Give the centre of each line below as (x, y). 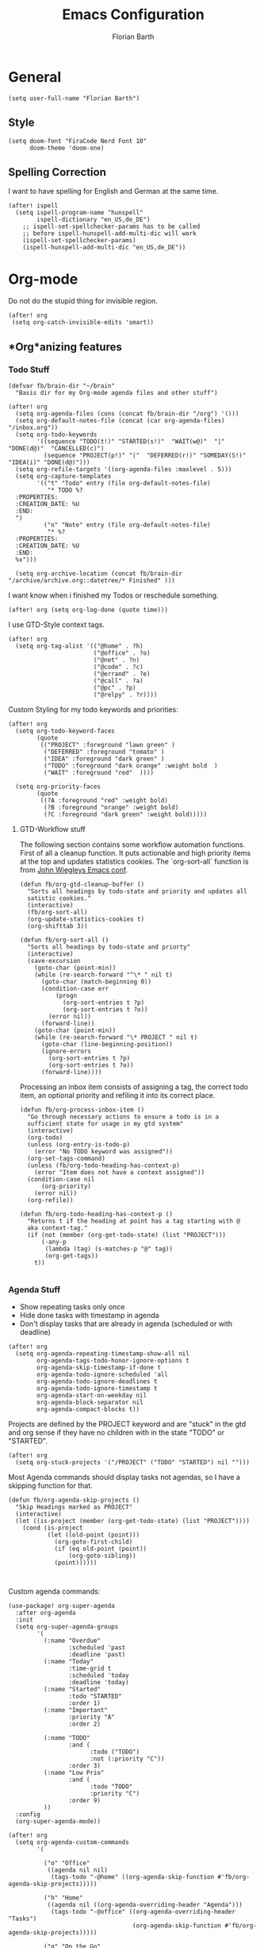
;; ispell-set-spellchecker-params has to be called (111, 227)
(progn (66, 995)
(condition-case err (75, 988)
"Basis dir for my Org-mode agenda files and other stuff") (117, 392)
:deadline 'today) (99, 1683)
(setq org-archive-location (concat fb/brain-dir (99, 574)
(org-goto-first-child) (94, 1542)
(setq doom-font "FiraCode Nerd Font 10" (78, 141)
